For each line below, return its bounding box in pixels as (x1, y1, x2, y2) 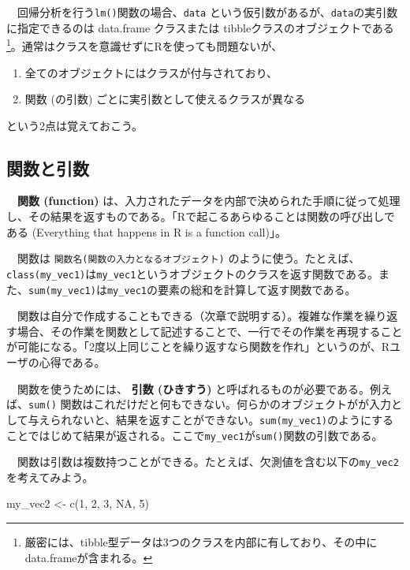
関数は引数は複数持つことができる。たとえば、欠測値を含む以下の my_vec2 (17, 453, 399, 470)
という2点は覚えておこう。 (6, 117, 143, 133)
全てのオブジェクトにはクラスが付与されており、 (24, 64, 278, 80)
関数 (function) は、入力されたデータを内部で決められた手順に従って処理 (17, 192, 401, 209)
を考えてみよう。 (6, 468, 94, 485)
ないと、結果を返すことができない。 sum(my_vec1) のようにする (72, 411, 394, 427)
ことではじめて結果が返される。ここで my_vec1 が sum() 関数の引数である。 (6, 427, 383, 443)
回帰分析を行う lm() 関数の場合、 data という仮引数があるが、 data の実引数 (17, 4, 398, 20)
